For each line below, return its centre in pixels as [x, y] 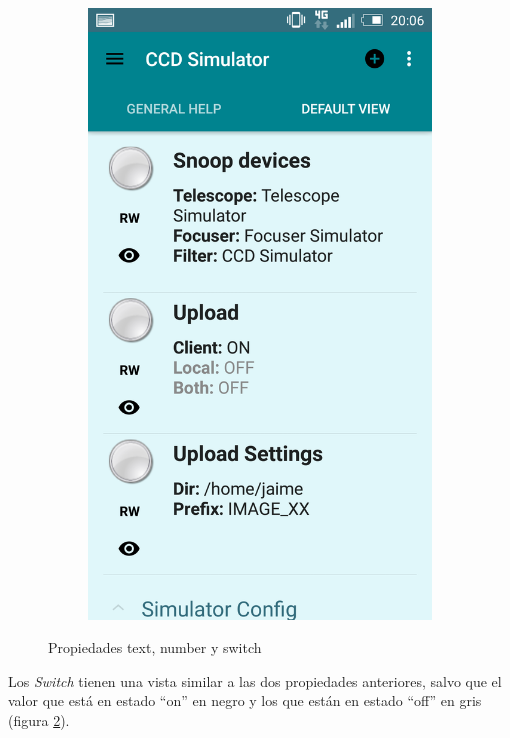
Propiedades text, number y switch [155, 647]
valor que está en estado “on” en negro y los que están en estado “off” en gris [245, 700]
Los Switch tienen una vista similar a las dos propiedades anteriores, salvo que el [255, 680]
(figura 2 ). [39, 719]
